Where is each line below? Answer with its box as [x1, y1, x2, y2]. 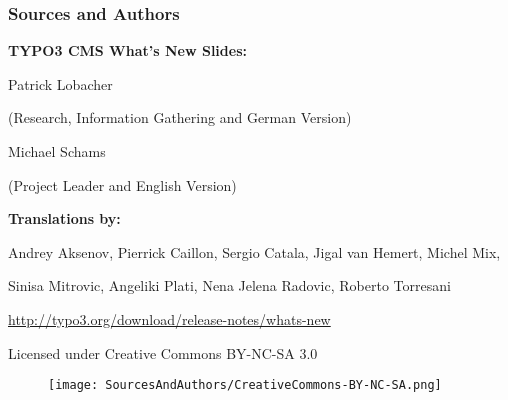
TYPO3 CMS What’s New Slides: [8, 40, 247, 61]
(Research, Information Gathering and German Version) [8, 107, 352, 128]
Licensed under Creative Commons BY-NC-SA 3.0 [8, 342, 318, 363]
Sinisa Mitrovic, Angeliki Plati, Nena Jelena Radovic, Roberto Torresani [8, 275, 451, 296]
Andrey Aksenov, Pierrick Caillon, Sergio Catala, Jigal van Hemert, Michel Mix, [8, 241, 501, 262]
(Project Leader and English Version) [8, 174, 237, 195]
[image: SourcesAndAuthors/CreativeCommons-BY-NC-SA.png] [48, 378, 442, 393]
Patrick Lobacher [8, 73, 113, 94]
